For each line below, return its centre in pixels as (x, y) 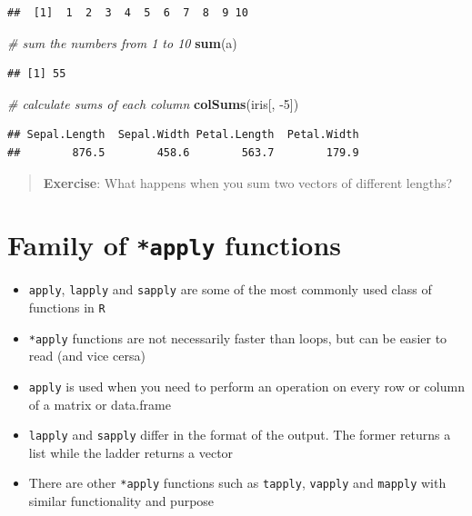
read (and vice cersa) (87, 356)
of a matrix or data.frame (100, 404)
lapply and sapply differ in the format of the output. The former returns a (240, 435)
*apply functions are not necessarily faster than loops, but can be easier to (238, 337)
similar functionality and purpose (121, 501)
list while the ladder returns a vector (131, 452)
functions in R (67, 308)
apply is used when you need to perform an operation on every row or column (246, 386)
